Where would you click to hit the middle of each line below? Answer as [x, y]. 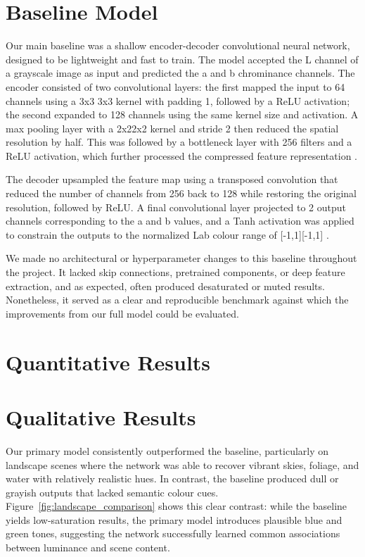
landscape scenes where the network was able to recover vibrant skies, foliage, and [182, 464]
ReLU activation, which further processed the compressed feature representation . [181, 155]
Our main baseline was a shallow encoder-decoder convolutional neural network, [178, 45]
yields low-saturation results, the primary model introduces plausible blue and [174, 519]
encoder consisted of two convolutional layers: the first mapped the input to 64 [175, 86]
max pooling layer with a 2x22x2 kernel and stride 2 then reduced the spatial [172, 128]
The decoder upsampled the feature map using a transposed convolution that [172, 179]
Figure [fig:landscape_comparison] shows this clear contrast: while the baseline [177, 506]
